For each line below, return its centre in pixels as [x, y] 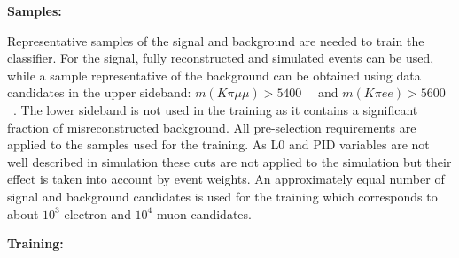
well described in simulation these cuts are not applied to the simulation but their [229, 161]
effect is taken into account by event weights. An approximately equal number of [226, 179]
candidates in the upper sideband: [99, 92]
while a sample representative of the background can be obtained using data [214, 75]
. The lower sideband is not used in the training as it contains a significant [215, 109]
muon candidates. [204, 213]
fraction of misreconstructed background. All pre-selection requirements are [212, 127]
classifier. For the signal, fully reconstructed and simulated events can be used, [221, 58]
